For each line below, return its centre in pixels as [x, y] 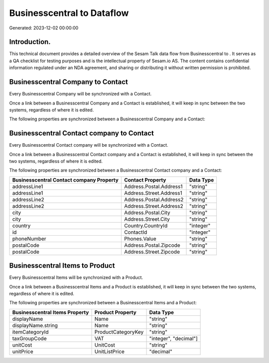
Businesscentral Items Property [51, 312]
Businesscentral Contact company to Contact [81, 134]
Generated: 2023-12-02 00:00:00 [44, 28]
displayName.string [35, 325]
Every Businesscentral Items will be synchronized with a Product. [76, 277]
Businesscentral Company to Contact [68, 82]
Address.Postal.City [147, 212]
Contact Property [145, 180]
